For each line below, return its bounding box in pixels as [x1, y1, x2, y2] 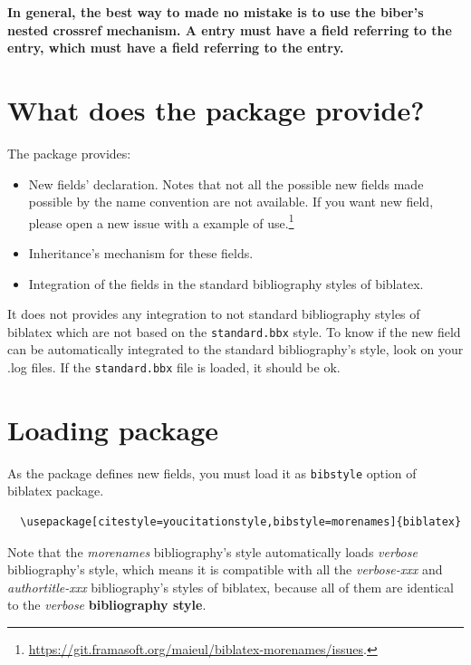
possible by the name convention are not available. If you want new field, [28, 192, 434, 211]
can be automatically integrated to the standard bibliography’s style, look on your [7, 340, 464, 359]
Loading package [7, 410, 219, 448]
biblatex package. [7, 481, 104, 500]
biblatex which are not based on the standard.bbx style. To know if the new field [7, 322, 461, 341]
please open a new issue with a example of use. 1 [28, 210, 294, 232]
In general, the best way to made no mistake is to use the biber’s [7, 3, 424, 21]
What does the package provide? [7, 91, 425, 128]
